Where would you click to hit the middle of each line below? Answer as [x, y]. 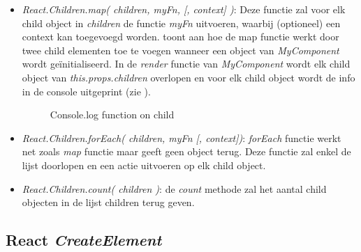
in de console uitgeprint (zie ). [86, 91]
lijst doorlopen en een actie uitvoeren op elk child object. [144, 165]
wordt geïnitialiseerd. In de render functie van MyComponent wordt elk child [186, 64]
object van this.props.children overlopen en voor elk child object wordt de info [189, 77]
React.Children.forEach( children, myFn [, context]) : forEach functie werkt [182, 137]
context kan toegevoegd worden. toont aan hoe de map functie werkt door [180, 37]
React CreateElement [84, 240]
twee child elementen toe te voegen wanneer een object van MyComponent [180, 50]
